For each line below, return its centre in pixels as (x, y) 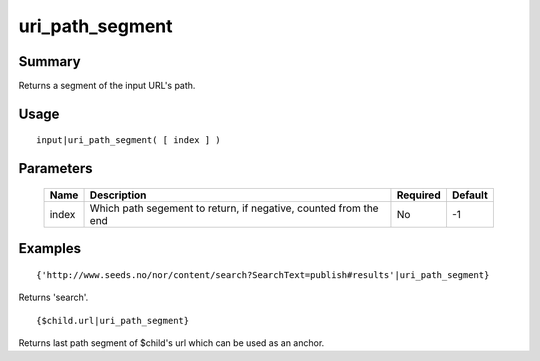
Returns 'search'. (53, 297)
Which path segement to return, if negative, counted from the (234, 208)
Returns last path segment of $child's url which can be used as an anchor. (171, 343)
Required (418, 195)
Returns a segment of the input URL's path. (107, 86)
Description (118, 195)
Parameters (55, 168)
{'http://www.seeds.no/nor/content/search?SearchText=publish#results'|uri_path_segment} (263, 274)
